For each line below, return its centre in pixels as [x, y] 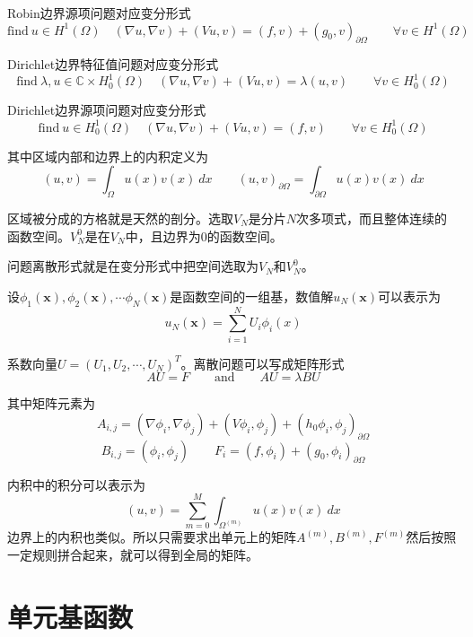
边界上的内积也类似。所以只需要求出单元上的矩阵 [152, 537]
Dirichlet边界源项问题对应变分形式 [107, 110]
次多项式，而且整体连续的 [372, 218]
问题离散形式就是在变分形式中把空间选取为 [133, 266]
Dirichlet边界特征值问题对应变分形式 [113, 64]
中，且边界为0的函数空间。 [204, 236]
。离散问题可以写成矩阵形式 [263, 363]
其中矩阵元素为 [51, 403]
